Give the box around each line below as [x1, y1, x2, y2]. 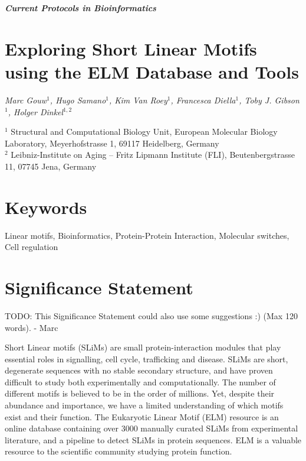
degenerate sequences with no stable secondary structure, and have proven [5, 364, 273, 376]
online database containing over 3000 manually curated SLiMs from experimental [5, 422, 298, 434]
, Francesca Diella [170, 93, 236, 106]
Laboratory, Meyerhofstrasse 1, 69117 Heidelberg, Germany [5, 137, 219, 149]
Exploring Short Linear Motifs [5, 36, 257, 60]
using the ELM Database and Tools [5, 59, 299, 83]
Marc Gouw [5, 93, 47, 106]
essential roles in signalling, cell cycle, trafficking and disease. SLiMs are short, [5, 352, 288, 365]
